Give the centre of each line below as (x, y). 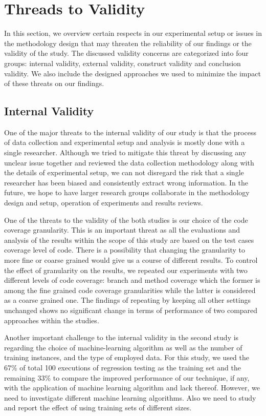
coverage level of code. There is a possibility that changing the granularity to (125, 250)
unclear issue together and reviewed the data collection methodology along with (129, 162)
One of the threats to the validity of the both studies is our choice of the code (126, 220)
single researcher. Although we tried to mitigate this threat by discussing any (125, 152)
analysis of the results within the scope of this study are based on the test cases (129, 240)
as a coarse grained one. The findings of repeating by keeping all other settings (127, 300)
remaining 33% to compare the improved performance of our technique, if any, (127, 377)
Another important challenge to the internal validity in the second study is (121, 337)
